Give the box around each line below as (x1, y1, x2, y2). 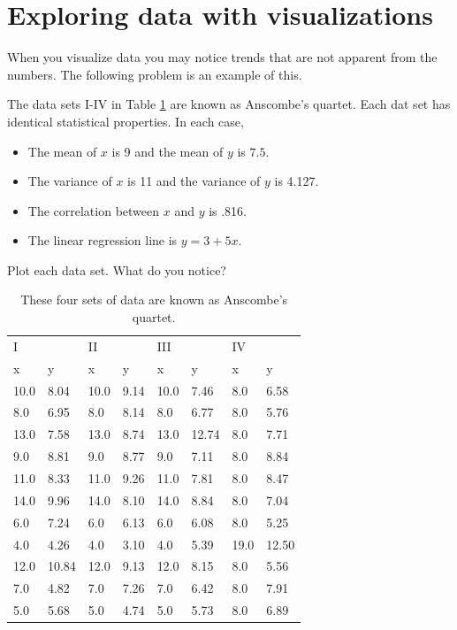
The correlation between (27, 201, 160, 219)
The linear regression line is (27, 231, 178, 250)
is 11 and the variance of (127, 172, 261, 190)
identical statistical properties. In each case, (7, 111, 244, 130)
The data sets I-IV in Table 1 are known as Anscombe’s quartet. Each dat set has (7, 95, 451, 113)
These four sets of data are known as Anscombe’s (20, 290, 288, 309)
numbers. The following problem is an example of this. (7, 65, 302, 83)
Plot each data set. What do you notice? (7, 260, 226, 279)
